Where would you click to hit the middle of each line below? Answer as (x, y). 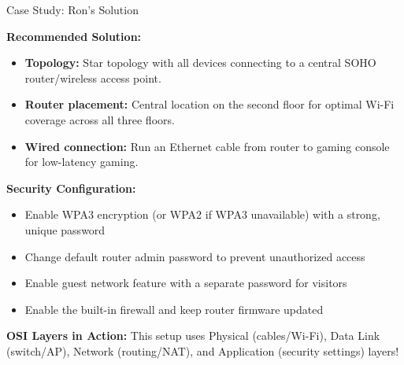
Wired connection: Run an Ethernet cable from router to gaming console (207, 146)
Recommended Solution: (74, 36)
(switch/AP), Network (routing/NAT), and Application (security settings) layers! (203, 350)
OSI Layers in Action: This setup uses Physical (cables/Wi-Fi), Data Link (193, 336)
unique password (65, 229)
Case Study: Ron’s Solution (72, 9)
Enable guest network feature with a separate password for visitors (186, 283)
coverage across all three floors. (100, 119)
